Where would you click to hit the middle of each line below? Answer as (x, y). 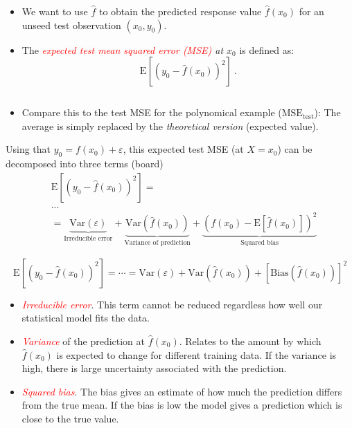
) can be (295, 149)
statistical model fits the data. (86, 318)
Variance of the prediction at (83, 341)
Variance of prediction (157, 243)
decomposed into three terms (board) (85, 164)
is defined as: (267, 49)
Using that (28, 149)
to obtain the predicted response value (180, 11)
